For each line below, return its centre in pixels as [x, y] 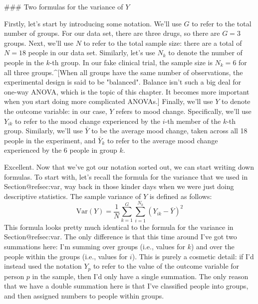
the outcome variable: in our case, [56, 111]
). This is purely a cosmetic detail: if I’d [193, 256]
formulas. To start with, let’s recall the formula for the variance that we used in [126, 176]
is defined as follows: [181, 196]
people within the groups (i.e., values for [66, 256]
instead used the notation [43, 266]
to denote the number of [205, 52]
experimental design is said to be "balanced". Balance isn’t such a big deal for [123, 82]
